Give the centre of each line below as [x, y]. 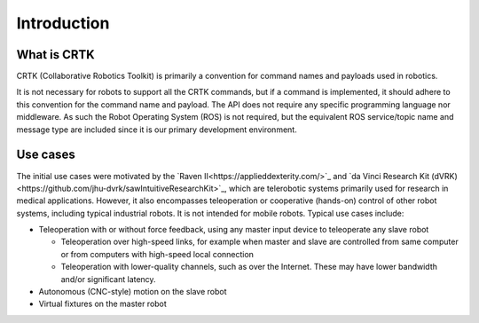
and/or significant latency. [108, 279]
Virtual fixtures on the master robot [103, 304]
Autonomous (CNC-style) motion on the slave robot [133, 292]
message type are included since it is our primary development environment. [157, 130]
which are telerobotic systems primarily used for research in [339, 188]
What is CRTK [55, 55]
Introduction [63, 23]
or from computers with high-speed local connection [157, 254]
